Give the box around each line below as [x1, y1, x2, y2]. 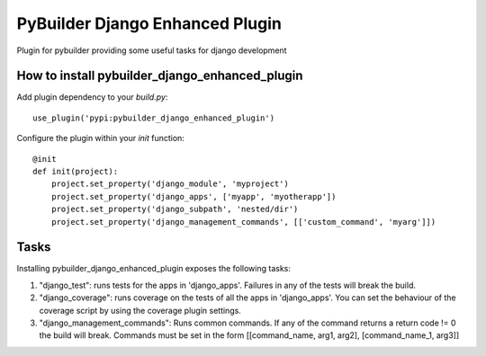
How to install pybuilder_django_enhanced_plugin [16, 68, 303, 84]
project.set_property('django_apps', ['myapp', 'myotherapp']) [50, 191, 337, 201]
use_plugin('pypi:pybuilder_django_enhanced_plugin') [32, 112, 274, 123]
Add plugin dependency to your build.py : [16, 92, 168, 102]
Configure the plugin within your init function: [16, 133, 184, 144]
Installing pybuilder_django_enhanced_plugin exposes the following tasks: [16, 263, 292, 274]
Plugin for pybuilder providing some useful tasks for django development [16, 45, 287, 56]
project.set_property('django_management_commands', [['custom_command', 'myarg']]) [50, 217, 436, 227]
